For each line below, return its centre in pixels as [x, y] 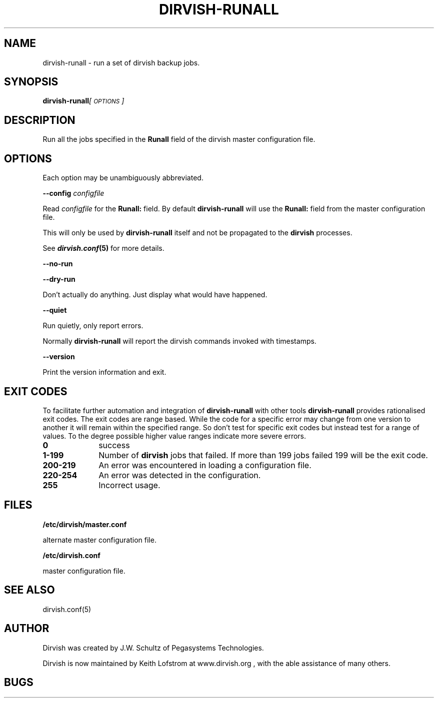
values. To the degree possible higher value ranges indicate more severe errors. [174, 436]
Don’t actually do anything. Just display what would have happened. [155, 295]
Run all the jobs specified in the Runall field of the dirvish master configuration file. [179, 139]
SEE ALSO [29, 590]
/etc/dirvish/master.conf [85, 524]
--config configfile [73, 193]
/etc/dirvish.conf [71, 555]
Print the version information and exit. [104, 372]
